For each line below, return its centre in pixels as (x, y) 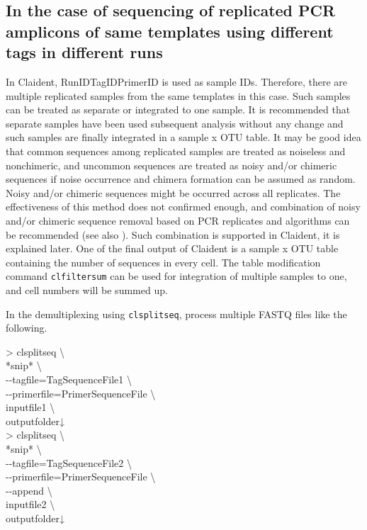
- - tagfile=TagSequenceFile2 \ (69, 462)
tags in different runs (84, 52)
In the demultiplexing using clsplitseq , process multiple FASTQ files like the (176, 314)
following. (27, 328)
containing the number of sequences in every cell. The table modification (163, 262)
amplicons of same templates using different (170, 31)
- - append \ (29, 490)
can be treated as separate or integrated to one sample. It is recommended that (178, 109)
